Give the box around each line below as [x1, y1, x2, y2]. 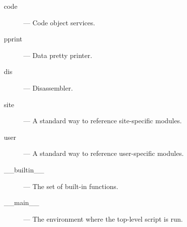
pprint [4, 34, 22, 44]
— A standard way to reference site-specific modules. [23, 115, 182, 126]
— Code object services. [23, 17, 95, 27]
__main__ [4, 197, 39, 208]
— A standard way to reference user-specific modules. [23, 148, 184, 158]
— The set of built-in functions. [23, 181, 118, 191]
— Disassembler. [23, 82, 73, 93]
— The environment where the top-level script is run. [23, 213, 183, 224]
